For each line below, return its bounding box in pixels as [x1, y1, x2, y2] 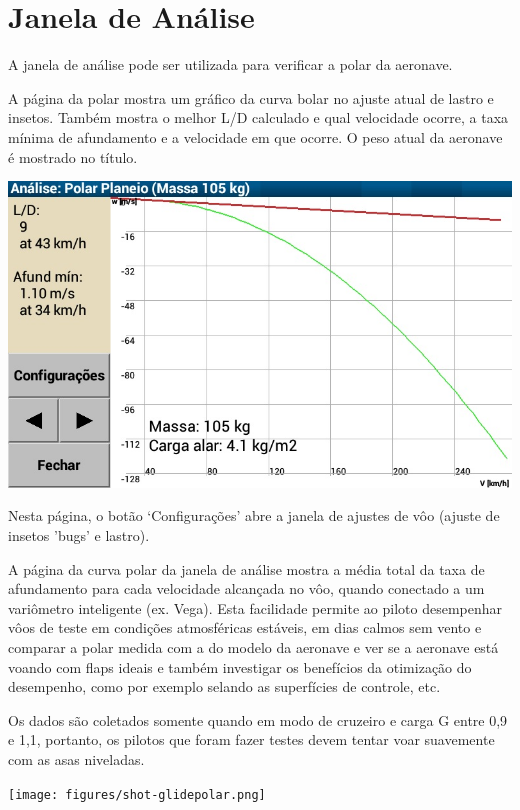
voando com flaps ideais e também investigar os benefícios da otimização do [8, 656, 472, 677]
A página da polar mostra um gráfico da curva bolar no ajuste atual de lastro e [8, 87, 494, 108]
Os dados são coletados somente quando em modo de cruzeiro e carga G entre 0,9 [8, 709, 508, 730]
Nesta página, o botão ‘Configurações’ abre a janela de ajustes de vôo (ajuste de [8, 505, 500, 526]
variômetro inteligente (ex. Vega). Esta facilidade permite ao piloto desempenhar [8, 597, 503, 618]
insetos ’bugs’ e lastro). [8, 525, 150, 546]
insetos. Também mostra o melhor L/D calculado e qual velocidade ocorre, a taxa [8, 107, 509, 128]
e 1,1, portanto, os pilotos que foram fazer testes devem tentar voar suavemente [8, 729, 495, 750]
